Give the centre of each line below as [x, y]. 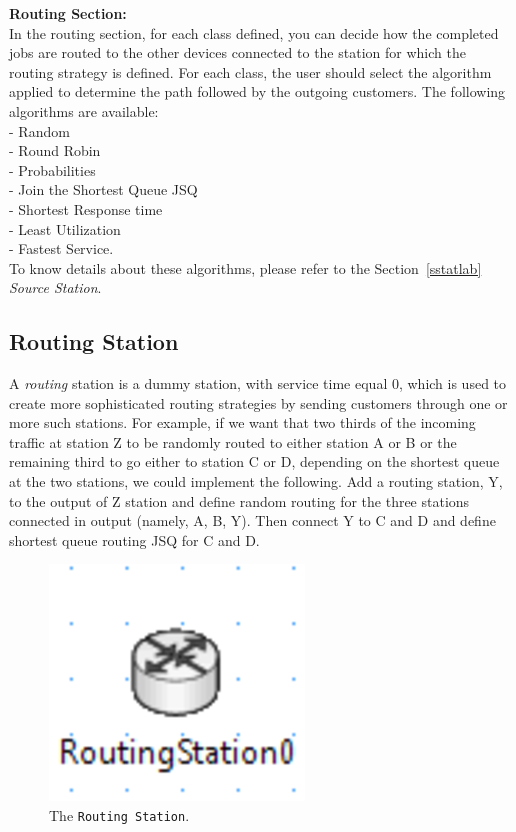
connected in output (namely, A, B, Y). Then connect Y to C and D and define [252, 520]
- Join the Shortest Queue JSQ [103, 189]
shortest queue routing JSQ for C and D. [134, 539]
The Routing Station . [119, 815]
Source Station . [55, 287]
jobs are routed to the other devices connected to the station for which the [237, 52]
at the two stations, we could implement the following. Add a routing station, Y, [256, 481]
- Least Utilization [65, 228]
